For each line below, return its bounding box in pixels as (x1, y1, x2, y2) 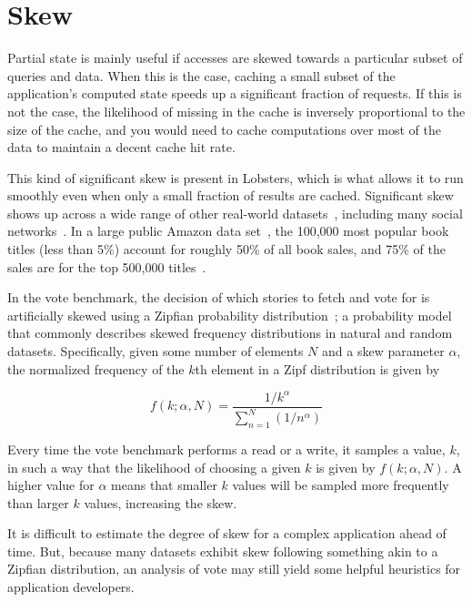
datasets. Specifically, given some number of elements (7, 342, 304, 361)
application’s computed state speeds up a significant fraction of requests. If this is (7, 84, 462, 103)
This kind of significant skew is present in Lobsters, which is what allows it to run (7, 168, 464, 187)
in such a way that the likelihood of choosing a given (7, 457, 301, 476)
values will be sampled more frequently (232, 475, 449, 495)
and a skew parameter (322, 342, 445, 361)
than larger (7, 493, 69, 512)
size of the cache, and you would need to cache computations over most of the (7, 119, 441, 138)
